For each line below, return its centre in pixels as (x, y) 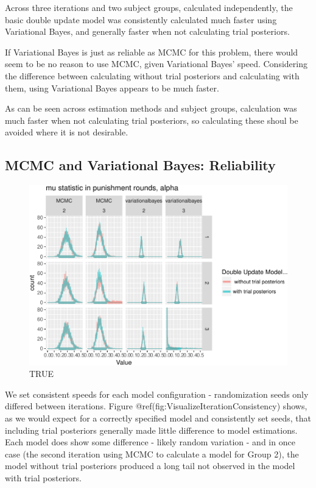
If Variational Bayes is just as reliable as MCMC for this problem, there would (152, 52)
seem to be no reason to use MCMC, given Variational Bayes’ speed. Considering (156, 64)
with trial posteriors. (43, 477)
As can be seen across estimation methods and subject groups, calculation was (151, 108)
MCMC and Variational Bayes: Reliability (140, 165)
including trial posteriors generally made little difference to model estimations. (151, 430)
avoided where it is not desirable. (67, 132)
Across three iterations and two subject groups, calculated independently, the (149, 7)
